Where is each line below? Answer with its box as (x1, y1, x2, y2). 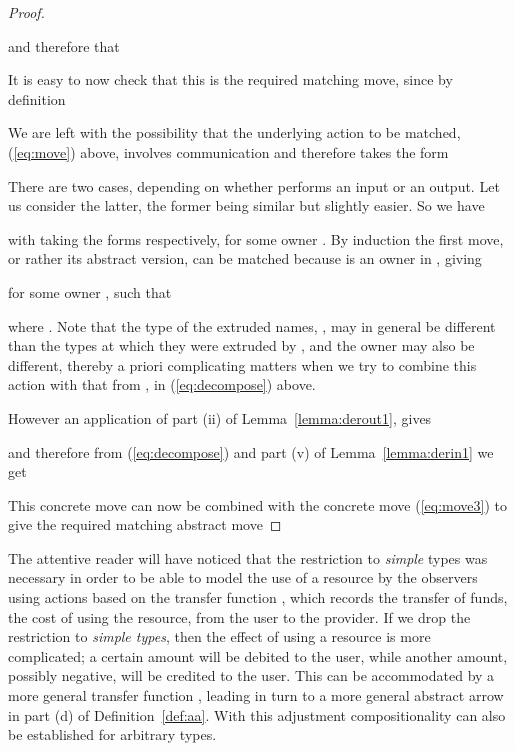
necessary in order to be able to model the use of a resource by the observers (8, 567, 478, 588)
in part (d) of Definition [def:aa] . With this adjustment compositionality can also (8, 704, 506, 725)
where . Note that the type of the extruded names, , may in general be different (8, 315, 496, 336)
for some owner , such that (8, 281, 172, 302)
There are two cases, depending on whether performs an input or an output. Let (8, 175, 500, 196)
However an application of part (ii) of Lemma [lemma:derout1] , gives (8, 407, 432, 428)
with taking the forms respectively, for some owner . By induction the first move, (8, 228, 504, 249)
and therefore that (8, 35, 120, 56)
